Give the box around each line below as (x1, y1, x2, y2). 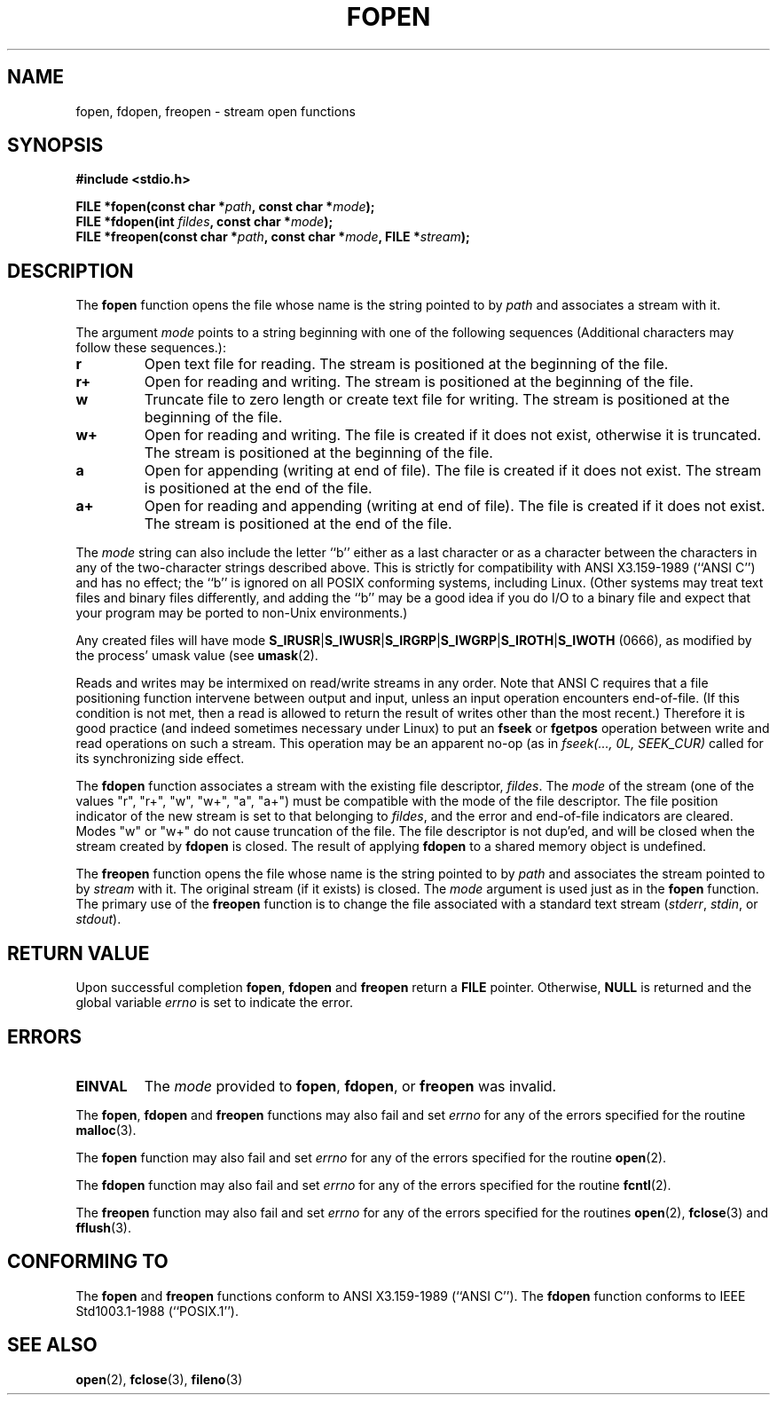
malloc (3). (75, 1122, 137, 1138)
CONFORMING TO (7, 1250, 169, 1273)
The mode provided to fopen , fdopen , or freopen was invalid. (144, 1076, 557, 1095)
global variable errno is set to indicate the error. (75, 995, 353, 1011)
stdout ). (75, 911, 122, 927)
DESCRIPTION (7, 259, 134, 282)
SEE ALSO (7, 1334, 98, 1357)
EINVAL (75, 1076, 128, 1095)
